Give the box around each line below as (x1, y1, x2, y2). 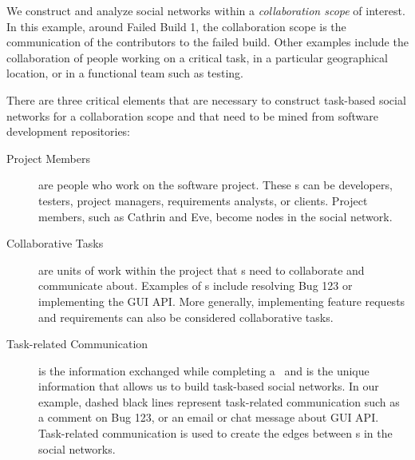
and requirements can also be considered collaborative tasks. (38, 308, 334, 325)
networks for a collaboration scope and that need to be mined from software (6, 107, 378, 124)
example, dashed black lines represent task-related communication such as (38, 393, 400, 410)
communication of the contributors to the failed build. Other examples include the (6, 34, 409, 50)
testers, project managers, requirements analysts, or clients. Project (38, 192, 368, 208)
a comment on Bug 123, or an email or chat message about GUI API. (38, 409, 379, 426)
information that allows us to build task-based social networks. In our (38, 378, 379, 395)
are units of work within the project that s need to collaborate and (38, 261, 365, 278)
